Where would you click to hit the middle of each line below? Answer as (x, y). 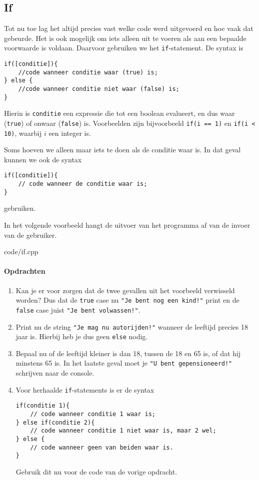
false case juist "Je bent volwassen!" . (78, 309)
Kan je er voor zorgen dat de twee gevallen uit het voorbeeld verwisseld (125, 290)
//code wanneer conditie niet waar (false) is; (99, 89)
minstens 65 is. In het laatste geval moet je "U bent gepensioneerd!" (124, 363)
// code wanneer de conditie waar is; (83, 184)
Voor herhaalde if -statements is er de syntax (85, 389)
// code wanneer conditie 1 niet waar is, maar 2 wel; (123, 431)
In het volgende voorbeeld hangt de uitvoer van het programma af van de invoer (127, 225)
